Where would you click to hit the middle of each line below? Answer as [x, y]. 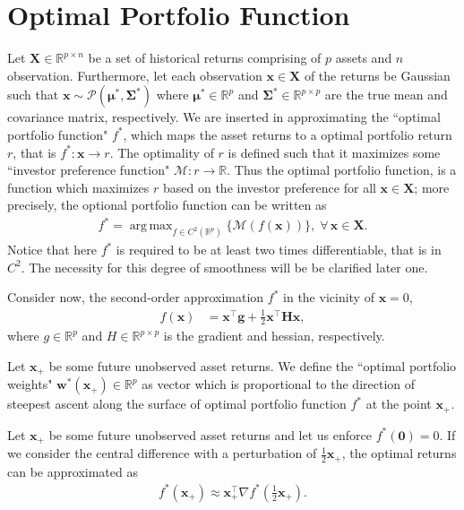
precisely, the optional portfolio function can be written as [167, 205]
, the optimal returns [399, 453]
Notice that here [52, 250]
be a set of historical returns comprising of [205, 58]
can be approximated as [73, 471]
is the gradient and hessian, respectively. [274, 336]
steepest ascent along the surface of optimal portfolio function [177, 404]
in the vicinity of [329, 297]
